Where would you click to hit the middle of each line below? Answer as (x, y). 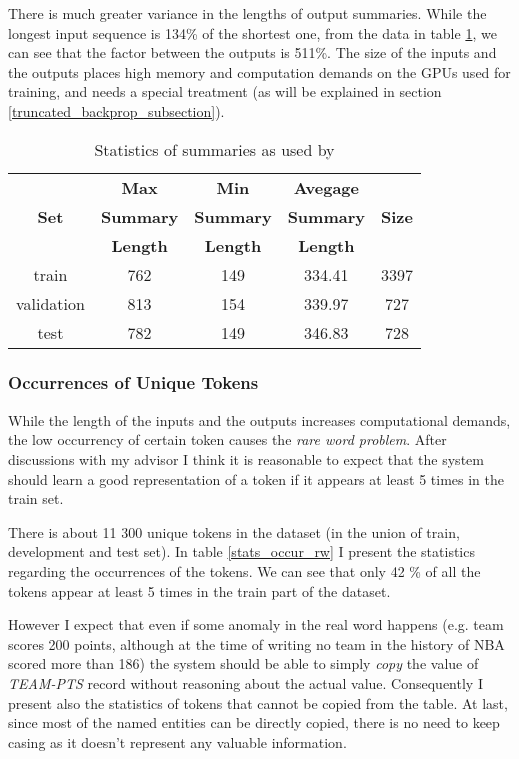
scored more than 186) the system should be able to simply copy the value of (243, 663)
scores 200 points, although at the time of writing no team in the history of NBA (256, 643)
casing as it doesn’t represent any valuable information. (177, 741)
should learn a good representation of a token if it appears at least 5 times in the (256, 478)
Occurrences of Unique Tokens (133, 382)
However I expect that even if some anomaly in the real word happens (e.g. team (256, 624)
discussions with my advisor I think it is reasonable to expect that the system (246, 458)
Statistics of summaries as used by (214, 149)
